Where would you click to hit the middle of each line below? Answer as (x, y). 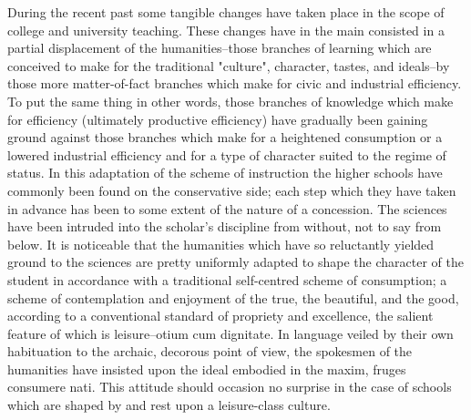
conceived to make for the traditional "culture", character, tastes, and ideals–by (229, 65)
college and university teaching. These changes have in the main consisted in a (226, 30)
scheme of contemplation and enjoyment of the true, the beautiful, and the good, (233, 297)
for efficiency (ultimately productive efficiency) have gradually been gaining (218, 119)
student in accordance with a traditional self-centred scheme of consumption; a (227, 279)
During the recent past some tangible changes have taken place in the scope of (226, 12)
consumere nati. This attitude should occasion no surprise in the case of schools (230, 387)
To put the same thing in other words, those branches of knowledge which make (230, 101)
